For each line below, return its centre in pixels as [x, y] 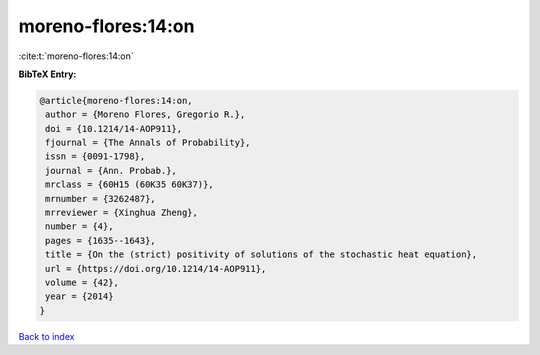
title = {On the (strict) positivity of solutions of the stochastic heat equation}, [261, 254]
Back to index [46, 336]
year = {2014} [79, 296]
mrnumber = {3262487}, [101, 198]
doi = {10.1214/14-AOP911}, [114, 128]
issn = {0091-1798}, [95, 156]
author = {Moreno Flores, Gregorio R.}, [145, 114]
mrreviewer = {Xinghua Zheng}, [122, 213]
